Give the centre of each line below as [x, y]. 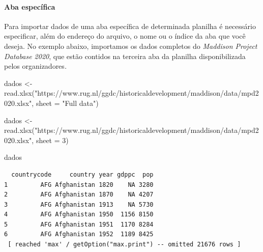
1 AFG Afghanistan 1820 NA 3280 [79, 185]
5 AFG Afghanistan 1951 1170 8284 [79, 224]
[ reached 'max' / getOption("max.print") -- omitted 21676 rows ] [124, 245]
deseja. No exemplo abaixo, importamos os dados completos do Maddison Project [131, 46]
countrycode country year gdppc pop [82, 174]
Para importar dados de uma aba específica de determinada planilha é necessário [130, 26]
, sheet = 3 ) [50, 140]
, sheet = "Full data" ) [65, 103]
